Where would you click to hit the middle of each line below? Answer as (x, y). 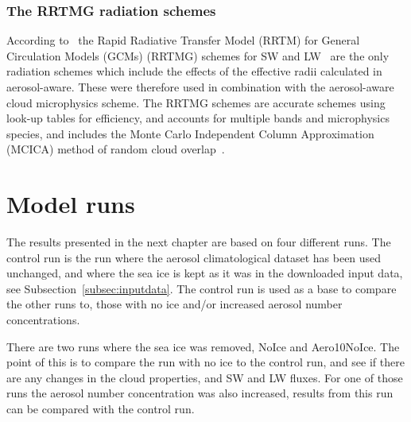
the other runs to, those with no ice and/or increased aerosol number (174, 304)
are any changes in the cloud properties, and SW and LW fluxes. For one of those (205, 377)
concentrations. (43, 320)
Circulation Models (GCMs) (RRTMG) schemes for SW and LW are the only (198, 55)
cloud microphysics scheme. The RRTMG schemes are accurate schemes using (196, 102)
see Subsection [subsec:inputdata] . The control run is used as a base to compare (202, 288)
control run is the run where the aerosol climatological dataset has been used (194, 257)
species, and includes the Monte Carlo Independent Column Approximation (190, 133)
